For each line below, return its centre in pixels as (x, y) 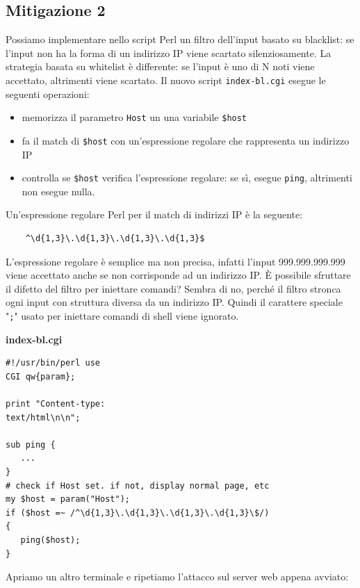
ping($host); (50, 540)
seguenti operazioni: (48, 93)
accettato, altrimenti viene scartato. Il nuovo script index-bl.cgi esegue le (166, 80)
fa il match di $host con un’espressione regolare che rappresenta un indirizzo (186, 140)
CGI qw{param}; (41, 376)
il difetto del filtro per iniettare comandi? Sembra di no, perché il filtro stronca (173, 288)
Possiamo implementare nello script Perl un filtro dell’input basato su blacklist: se (180, 39)
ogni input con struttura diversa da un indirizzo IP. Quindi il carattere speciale (174, 302)
